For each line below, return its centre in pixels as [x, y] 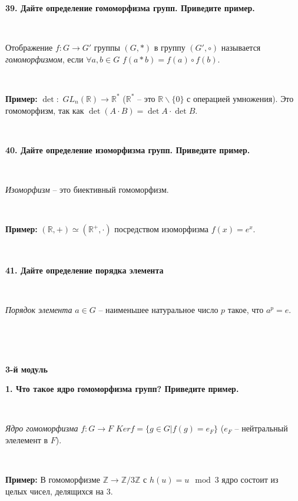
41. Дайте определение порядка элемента [85, 270]
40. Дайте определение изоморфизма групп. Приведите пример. [128, 149]
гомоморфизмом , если [44, 59]
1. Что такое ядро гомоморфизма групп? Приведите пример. [122, 389]
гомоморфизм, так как [45, 110]
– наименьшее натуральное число [158, 309]
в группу [170, 47]
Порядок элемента [39, 309]
